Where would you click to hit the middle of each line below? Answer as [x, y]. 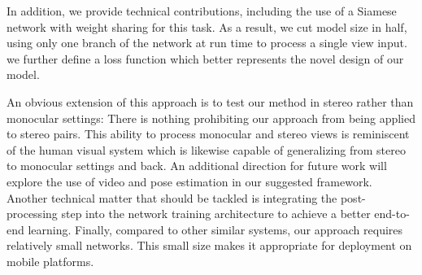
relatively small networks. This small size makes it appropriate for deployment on [209, 245]
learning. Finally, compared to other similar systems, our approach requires [215, 229]
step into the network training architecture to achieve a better [216, 214]
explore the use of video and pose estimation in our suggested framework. [189, 181]
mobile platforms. [50, 261]
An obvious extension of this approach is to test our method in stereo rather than [210, 101]
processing [32, 214]
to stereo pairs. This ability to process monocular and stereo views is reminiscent [208, 134]
